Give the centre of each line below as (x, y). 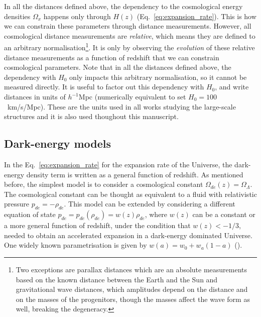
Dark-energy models (57, 143)
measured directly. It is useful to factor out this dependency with (104, 87)
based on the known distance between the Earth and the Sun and (117, 279)
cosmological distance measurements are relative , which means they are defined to (130, 35)
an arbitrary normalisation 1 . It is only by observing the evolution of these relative (129, 47)
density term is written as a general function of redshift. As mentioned (135, 174)
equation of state (30, 214)
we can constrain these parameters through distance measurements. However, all (128, 26)
